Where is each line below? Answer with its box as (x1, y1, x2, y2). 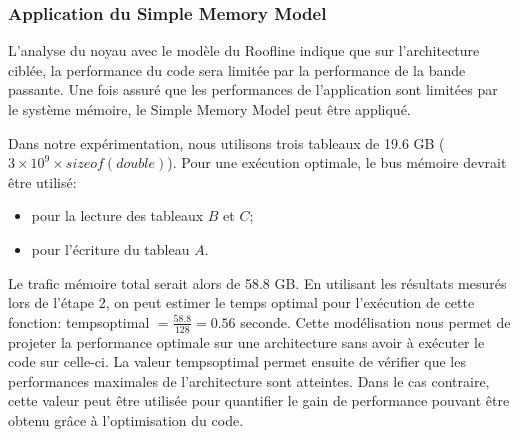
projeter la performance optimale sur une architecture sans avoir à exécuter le (8, 331, 485, 352)
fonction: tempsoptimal (8, 311, 150, 332)
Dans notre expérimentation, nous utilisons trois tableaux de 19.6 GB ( (8, 132, 445, 153)
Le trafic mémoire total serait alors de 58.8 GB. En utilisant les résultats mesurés (8, 272, 507, 293)
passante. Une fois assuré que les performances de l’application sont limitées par (8, 79, 498, 100)
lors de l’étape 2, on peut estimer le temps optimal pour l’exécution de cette (8, 292, 475, 313)
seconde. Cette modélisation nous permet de (240, 311, 511, 332)
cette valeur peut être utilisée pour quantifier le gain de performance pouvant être (8, 390, 510, 411)
